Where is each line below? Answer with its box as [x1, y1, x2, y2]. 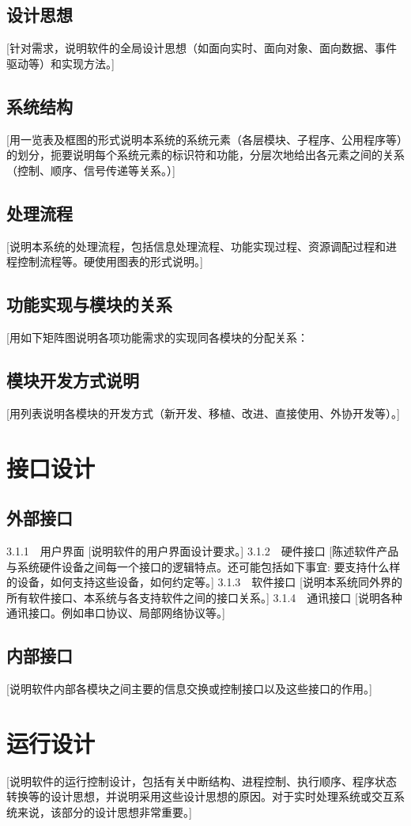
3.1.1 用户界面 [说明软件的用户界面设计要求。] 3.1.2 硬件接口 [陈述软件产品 [6, 542, 399, 559]
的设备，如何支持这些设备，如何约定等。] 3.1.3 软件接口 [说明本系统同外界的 [6, 574, 402, 590]
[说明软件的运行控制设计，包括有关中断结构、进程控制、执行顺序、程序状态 [6, 772, 397, 789]
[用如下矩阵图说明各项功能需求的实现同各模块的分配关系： [6, 328, 308, 345]
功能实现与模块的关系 [6, 292, 172, 316]
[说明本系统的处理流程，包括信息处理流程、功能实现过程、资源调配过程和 [6, 237, 386, 254]
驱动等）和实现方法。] [6, 55, 115, 71]
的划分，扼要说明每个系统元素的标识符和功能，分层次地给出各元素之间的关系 [6, 146, 405, 163]
